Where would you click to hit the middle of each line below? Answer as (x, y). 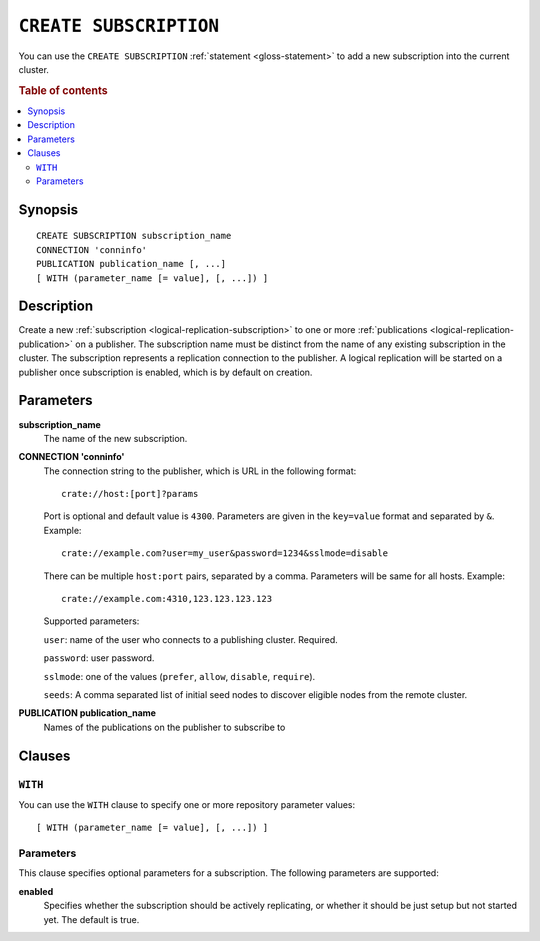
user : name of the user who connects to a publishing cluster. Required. (191, 639)
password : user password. (99, 658)
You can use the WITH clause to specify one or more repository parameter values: (187, 804)
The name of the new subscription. (115, 438)
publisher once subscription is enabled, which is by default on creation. (165, 372)
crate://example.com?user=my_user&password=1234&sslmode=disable (225, 553)
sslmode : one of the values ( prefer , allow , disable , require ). (179, 676)
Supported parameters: (91, 621)
